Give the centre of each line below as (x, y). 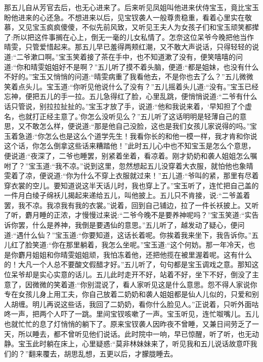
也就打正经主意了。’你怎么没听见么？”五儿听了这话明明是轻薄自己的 (129, 116)
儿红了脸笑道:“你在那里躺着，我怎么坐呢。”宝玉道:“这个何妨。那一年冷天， (126, 245)
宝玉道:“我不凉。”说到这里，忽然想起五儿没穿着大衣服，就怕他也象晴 (141, 165)
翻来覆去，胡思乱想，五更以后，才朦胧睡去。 (103, 353)
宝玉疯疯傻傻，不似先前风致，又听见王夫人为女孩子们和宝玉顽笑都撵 (145, 27)
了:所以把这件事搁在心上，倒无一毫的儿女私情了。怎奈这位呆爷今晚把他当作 (129, 37)
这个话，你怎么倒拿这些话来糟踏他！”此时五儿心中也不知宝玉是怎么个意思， (130, 146)
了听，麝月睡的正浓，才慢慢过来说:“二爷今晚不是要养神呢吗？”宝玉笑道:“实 (128, 215)
